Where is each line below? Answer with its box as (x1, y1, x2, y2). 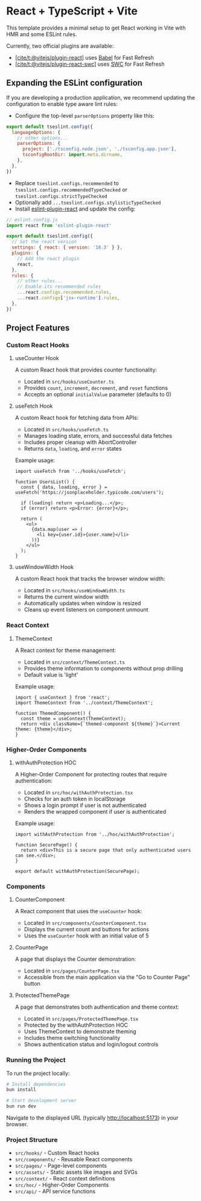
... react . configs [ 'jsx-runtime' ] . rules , (17, 295, 120, 301)
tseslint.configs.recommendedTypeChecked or (14, 186, 128, 193)
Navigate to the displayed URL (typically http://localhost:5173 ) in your (6, 1114, 179, 1121)
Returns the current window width (24, 593, 109, 601)
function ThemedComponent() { (14, 710, 92, 716)
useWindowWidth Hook (14, 563, 74, 571)
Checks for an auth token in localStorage (24, 795, 126, 802)
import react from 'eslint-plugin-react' (6, 222, 112, 229)
